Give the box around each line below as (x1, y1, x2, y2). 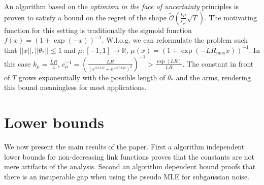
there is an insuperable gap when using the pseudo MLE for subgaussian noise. (4, 171, 249, 181)
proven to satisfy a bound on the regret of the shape (4, 12, 167, 22)
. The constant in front (182, 58, 254, 69)
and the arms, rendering (176, 72, 251, 82)
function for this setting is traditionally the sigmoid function (4, 24, 192, 35)
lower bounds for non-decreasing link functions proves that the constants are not (4, 151, 255, 162)
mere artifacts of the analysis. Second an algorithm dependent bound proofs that (4, 161, 256, 172)
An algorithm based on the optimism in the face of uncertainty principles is (4, 1, 239, 11)
